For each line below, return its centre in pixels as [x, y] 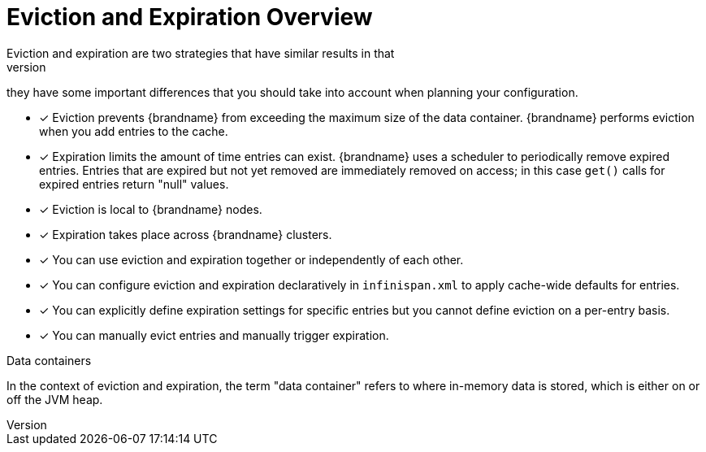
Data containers [49, 360]
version [26, 67]
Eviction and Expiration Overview [190, 17]
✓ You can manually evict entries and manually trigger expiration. [214, 335]
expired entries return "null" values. [134, 184]
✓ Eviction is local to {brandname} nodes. [151, 209]
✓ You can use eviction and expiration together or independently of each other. [251, 259]
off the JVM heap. [55, 399]
